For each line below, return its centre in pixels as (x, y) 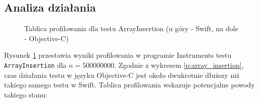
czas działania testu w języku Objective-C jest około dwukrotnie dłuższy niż (122, 75)
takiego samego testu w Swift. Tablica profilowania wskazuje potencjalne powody (129, 85)
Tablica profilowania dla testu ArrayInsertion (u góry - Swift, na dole (131, 28)
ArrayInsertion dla (35, 65)
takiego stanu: (26, 94)
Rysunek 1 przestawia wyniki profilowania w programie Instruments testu (118, 55)
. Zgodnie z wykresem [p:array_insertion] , (179, 65)
